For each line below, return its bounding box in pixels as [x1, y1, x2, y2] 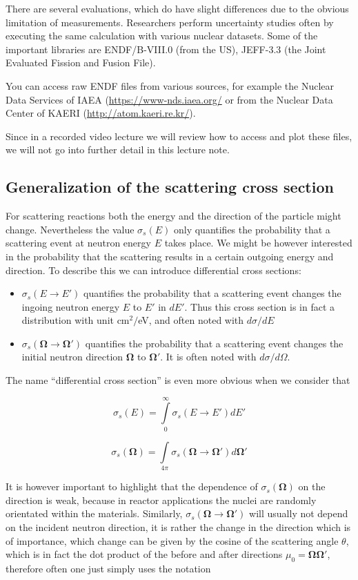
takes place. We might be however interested [164, 235, 352, 250]
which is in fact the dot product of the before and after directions [6, 547, 283, 561]
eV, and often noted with [138, 313, 244, 327]
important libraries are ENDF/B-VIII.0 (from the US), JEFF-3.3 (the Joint [6, 41, 326, 56]
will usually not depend [249, 506, 348, 521]
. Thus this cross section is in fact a [184, 299, 335, 313]
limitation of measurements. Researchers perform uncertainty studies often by [6, 14, 334, 29]
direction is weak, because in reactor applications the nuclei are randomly [6, 492, 317, 507]
